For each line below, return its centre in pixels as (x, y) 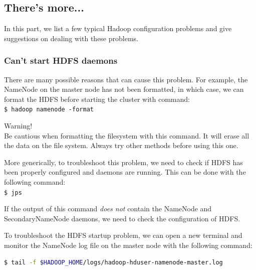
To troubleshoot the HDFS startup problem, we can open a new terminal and (123, 235)
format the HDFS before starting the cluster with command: (97, 99)
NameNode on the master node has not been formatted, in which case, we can (124, 89)
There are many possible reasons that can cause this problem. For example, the (126, 79)
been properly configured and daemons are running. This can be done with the (125, 172)
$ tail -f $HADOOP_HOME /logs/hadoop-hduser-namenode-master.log (113, 262)
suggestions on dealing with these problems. (71, 38)
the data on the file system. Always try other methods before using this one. (121, 145)
